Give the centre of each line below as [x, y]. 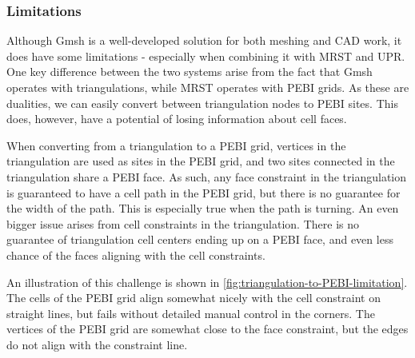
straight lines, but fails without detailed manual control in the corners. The [191, 313]
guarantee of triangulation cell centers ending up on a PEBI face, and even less [200, 239]
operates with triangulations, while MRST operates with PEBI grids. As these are [208, 87]
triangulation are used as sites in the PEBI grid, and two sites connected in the [201, 161]
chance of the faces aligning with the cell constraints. [136, 255]
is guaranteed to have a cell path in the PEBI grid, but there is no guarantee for [204, 192]
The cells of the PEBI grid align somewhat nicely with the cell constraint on [194, 298]
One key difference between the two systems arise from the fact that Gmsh [190, 72]
